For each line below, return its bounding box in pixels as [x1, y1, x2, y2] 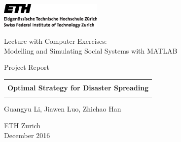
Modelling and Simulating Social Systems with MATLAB [4, 45, 178, 56]
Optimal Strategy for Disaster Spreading [7, 83, 149, 92]
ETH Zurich [4, 120, 41, 130]
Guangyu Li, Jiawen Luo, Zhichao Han [4, 104, 121, 114]
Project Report [4, 62, 49, 72]
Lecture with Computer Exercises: [4, 36, 107, 46]
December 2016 [4, 130, 50, 140]
